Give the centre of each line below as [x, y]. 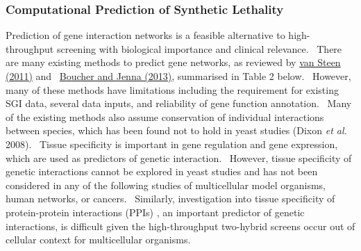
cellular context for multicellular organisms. [98, 240]
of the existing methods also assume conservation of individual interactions [165, 116]
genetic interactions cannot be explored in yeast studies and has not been [162, 171]
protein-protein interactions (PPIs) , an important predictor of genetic [155, 212]
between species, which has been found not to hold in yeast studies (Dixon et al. [176, 130]
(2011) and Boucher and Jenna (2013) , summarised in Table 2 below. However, [178, 76]
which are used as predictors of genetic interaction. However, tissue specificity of [179, 157]
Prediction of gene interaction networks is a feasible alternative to [145, 35]
